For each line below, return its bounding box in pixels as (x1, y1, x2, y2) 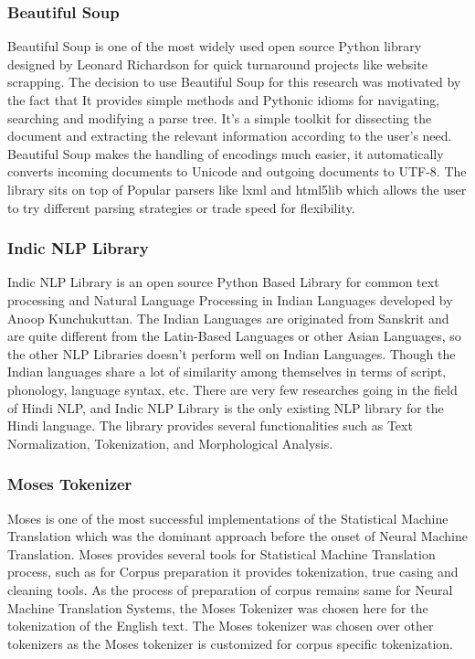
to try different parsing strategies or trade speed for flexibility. (7, 197, 355, 217)
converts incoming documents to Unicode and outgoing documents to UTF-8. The (7, 162, 467, 181)
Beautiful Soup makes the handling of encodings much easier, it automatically (7, 143, 444, 163)
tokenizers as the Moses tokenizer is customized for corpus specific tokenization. (7, 633, 453, 653)
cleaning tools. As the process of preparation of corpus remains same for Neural (7, 579, 453, 599)
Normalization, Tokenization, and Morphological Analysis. (7, 433, 333, 452)
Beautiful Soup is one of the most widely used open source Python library (7, 37, 422, 56)
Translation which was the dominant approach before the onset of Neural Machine (7, 526, 469, 546)
